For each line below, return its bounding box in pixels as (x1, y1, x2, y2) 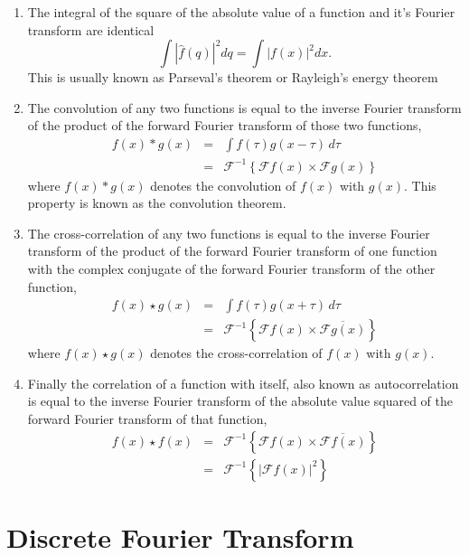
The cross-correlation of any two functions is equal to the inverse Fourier (27, 223, 430, 242)
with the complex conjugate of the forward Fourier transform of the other (27, 259, 436, 277)
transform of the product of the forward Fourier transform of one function (27, 241, 437, 260)
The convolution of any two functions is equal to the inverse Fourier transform (27, 98, 462, 117)
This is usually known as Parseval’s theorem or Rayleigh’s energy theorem (27, 68, 438, 87)
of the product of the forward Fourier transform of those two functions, (27, 116, 422, 135)
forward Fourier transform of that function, (27, 409, 267, 428)
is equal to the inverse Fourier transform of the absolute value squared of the (27, 391, 453, 410)
